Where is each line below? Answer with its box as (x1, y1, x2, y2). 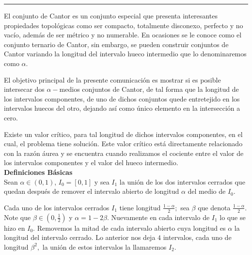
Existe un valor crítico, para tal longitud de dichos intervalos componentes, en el (4, 129, 243, 139)
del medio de (188, 186, 226, 196)
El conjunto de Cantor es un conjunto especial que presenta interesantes (4, 11, 218, 20)
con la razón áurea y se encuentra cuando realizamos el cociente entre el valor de (4, 148, 244, 158)
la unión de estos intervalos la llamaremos (42, 241, 167, 252)
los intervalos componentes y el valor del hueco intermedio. (4, 157, 178, 168)
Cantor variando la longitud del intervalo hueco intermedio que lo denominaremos (4, 49, 247, 59)
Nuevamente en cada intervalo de (111, 212, 210, 222)
